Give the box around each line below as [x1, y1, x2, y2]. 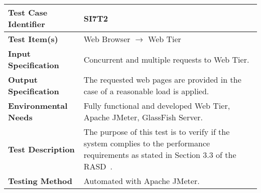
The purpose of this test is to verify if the [83, 126, 230, 137]
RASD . [83, 160, 113, 172]
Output [8, 74, 38, 85]
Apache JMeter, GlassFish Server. [83, 111, 203, 123]
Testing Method [8, 175, 72, 186]
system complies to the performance [83, 137, 210, 149]
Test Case [8, 7, 48, 18]
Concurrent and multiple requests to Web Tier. [83, 53, 249, 65]
